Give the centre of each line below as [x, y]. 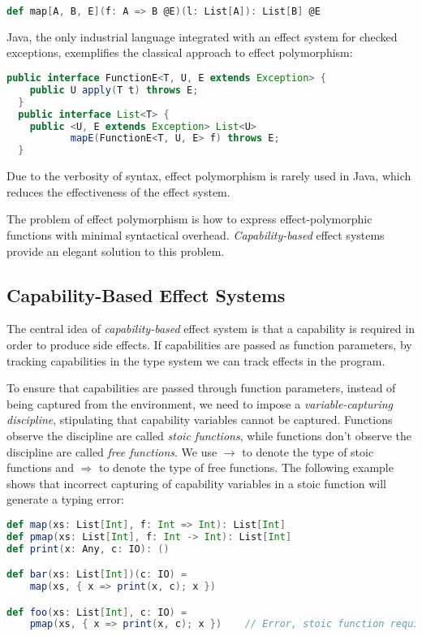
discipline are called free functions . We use [112, 451]
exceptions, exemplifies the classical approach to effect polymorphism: [180, 52]
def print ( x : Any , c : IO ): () [88, 549]
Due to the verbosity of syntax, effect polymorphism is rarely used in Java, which [209, 176]
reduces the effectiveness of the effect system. [118, 191]
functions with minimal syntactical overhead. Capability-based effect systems [196, 234]
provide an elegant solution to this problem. [116, 251]
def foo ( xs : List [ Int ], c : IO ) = [97, 612]
